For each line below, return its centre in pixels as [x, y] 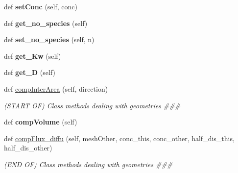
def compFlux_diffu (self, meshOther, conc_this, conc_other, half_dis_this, [119, 138]
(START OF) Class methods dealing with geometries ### [92, 105]
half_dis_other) [28, 148]
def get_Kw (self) [33, 56]
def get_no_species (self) [46, 23]
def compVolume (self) [41, 122]
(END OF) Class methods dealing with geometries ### [88, 164]
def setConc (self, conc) [41, 6]
